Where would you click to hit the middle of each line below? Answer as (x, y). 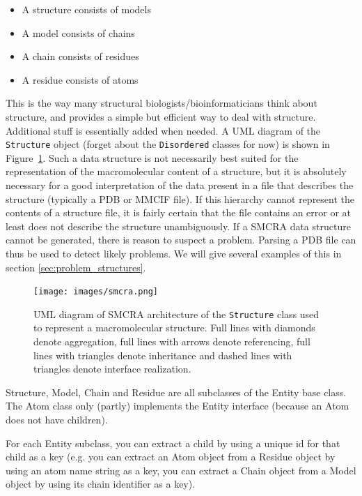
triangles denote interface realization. (112, 369)
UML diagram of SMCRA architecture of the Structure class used (176, 314)
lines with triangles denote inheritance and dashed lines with (163, 355)
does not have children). (57, 420)
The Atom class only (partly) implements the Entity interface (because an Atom (178, 406)
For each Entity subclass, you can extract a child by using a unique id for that (173, 443)
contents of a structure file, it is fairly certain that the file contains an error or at (179, 212)
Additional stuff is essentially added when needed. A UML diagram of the (163, 130)
